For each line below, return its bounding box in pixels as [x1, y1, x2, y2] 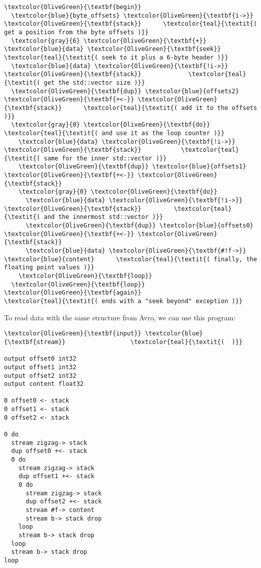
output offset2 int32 [4, 372, 77, 379]
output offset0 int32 [4, 355, 77, 363]
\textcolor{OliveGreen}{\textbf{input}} [4, 330, 142, 337]
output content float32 [4, 380, 84, 388]
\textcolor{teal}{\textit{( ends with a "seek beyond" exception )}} [4, 297, 243, 305]
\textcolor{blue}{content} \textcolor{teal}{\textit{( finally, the [4, 255, 257, 263]
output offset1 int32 [4, 363, 77, 371]
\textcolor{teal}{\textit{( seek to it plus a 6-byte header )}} [4, 53, 228, 61]
